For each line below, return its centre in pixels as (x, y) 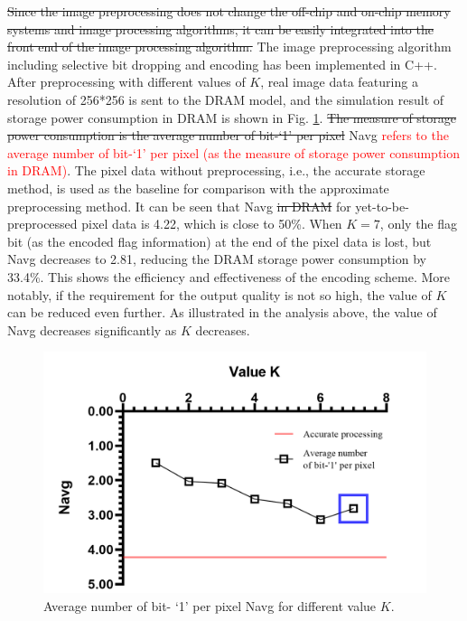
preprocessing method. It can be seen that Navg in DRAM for (179, 206)
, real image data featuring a (339, 82)
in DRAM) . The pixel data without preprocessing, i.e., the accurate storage (216, 170)
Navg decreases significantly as (92, 329)
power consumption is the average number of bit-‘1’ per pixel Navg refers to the (228, 135)
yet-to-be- (382, 206)
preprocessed (42, 224)
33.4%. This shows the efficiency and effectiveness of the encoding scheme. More (229, 276)
